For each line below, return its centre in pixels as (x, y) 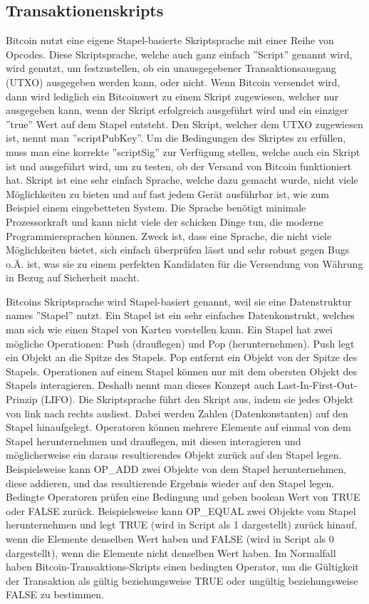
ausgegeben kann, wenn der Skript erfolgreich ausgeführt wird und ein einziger (177, 110)
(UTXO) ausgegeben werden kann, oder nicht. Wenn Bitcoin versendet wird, (173, 82)
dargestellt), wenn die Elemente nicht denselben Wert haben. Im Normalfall (171, 552)
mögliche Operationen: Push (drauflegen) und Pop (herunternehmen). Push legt (180, 343)
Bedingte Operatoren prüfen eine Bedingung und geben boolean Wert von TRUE (183, 497)
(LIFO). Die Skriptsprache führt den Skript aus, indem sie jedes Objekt (197, 399)
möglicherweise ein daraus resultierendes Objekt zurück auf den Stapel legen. (174, 455)
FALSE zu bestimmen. (55, 594)
